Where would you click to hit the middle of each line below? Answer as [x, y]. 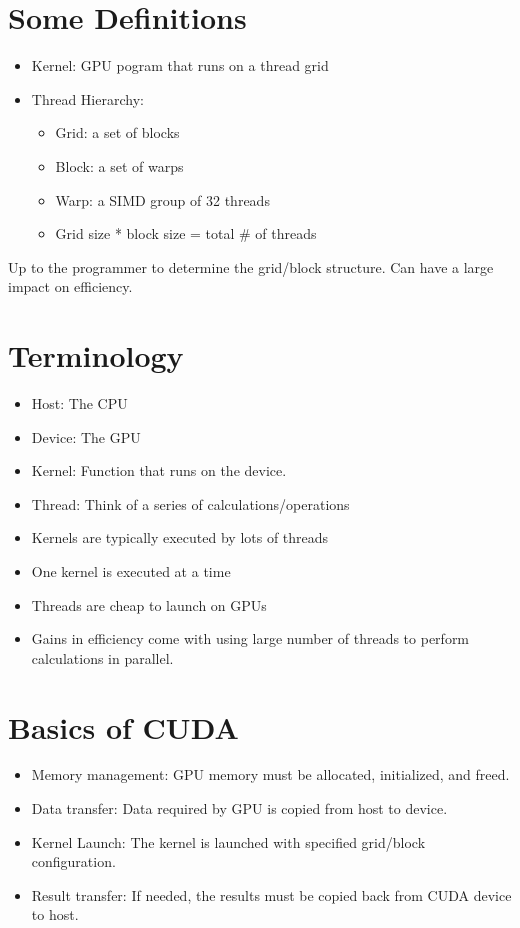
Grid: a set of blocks [117, 132]
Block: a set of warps [119, 165]
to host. [55, 914]
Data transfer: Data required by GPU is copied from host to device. [239, 808]
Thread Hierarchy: [87, 98]
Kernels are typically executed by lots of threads [180, 537]
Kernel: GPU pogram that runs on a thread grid [180, 65]
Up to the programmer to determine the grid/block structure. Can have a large [251, 266]
